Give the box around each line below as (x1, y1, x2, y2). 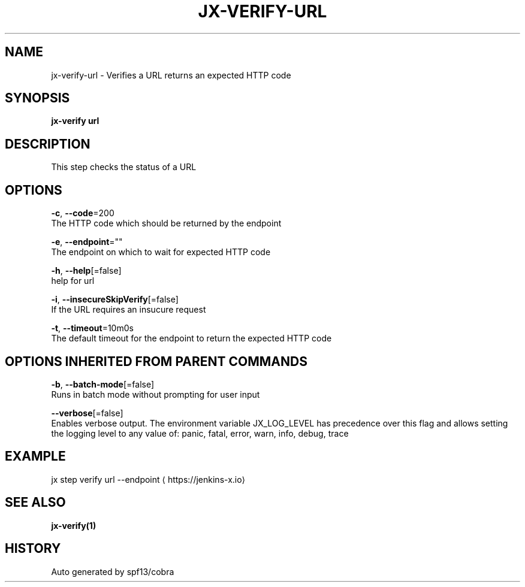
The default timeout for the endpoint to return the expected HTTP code (51, 333, 332, 344)
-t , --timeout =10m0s (51, 323, 134, 334)
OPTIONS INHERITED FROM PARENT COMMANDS (5, 353, 307, 369)
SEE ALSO (5, 495, 66, 510)
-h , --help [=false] (51, 265, 122, 276)
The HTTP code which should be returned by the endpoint (51, 218, 282, 229)
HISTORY (5, 541, 61, 556)
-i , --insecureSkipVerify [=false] (51, 294, 179, 305)
